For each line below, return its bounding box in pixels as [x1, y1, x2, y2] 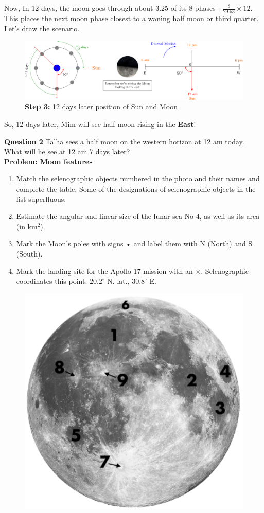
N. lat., [107, 276, 130, 286]
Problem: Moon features [4, 156, 93, 167]
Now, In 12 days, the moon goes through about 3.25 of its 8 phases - [4, 3, 221, 13]
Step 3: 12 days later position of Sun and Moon [25, 101, 178, 112]
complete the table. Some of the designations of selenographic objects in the [16, 183, 256, 194]
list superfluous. [16, 193, 66, 204]
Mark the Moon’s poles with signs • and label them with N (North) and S [16, 238, 253, 249]
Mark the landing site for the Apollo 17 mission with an [16, 265, 193, 276]
